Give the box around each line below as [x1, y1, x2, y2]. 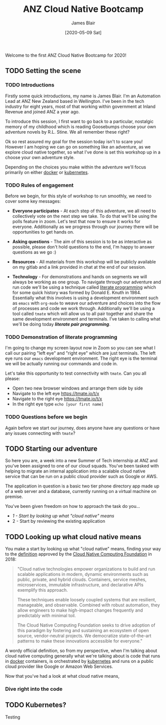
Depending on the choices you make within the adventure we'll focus [5, 164, 146, 170]
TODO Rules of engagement [5, 181, 74, 188]
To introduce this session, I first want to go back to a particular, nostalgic [5, 118, 154, 124]
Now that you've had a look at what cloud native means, [5, 673, 120, 679]
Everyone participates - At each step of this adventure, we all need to [12, 208, 156, 214]
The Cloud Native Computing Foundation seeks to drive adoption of [17, 622, 156, 628]
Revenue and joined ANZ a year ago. [5, 108, 80, 115]
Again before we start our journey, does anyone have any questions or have [5, 425, 160, 431]
